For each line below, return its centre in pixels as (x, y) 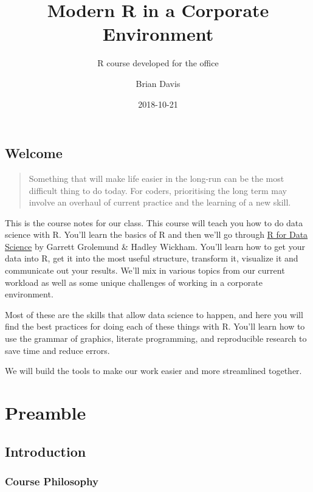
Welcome (34, 153)
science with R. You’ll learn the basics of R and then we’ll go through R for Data (156, 234)
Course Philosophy (52, 481)
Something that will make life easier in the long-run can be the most (156, 178)
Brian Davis (158, 83)
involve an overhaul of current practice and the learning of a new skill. (160, 202)
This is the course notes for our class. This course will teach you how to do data (154, 222)
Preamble (46, 412)
